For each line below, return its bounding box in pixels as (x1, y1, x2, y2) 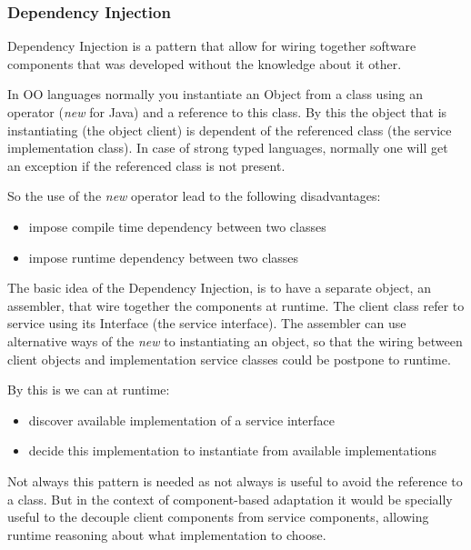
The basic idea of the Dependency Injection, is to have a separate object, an (7, 278, 431, 297)
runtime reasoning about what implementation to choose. (7, 525, 326, 544)
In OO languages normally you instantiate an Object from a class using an (7, 85, 424, 104)
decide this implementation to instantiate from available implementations (28, 441, 437, 460)
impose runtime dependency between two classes (28, 247, 299, 266)
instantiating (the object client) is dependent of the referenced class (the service (7, 120, 452, 139)
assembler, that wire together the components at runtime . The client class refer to (7, 295, 465, 315)
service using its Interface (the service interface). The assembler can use (7, 314, 406, 333)
